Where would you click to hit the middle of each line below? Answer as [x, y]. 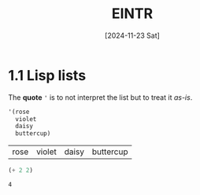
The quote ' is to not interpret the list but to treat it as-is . [100, 97]
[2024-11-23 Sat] [132, 35]
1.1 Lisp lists [47, 75]
